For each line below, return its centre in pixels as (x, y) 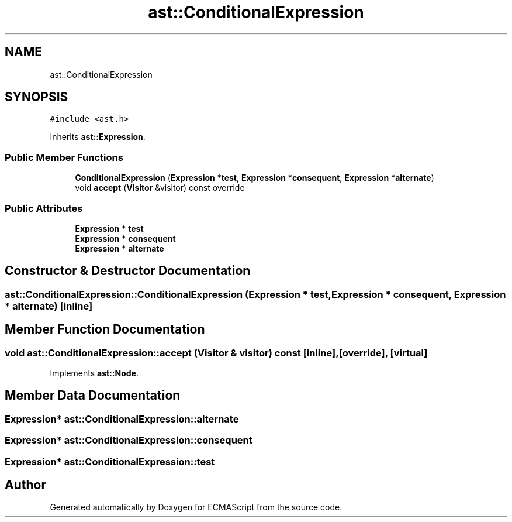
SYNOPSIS (37, 97)
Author (25, 485)
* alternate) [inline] (49, 306)
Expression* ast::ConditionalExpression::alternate (122, 419)
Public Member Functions (64, 157)
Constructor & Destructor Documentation (128, 271)
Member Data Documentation (93, 396)
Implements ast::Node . (94, 373)
